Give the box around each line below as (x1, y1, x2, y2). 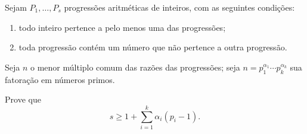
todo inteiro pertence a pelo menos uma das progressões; (18, 21, 226, 33)
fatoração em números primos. (5, 73, 115, 85)
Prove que (5, 93, 41, 106)
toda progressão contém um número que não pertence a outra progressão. (18, 41, 287, 53)
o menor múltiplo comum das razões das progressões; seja (30, 60, 240, 73)
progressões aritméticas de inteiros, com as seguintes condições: (64, 1, 295, 13)
